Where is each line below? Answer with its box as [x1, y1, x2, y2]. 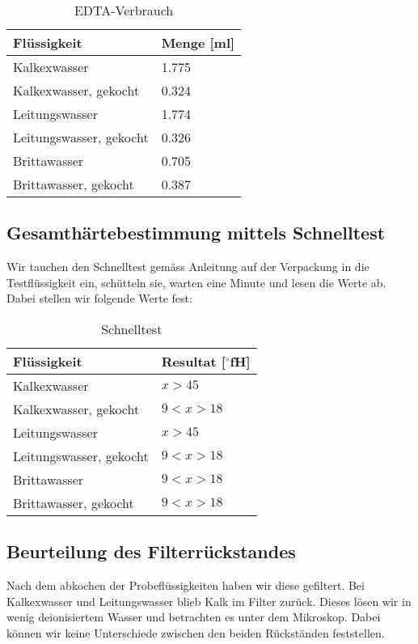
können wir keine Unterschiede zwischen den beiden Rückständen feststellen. [6, 624, 385, 641]
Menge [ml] [161, 33, 235, 52]
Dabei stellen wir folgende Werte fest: [6, 290, 192, 307]
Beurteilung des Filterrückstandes [6, 539, 296, 564]
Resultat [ [161, 351, 226, 371]
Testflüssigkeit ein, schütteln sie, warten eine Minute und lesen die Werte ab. [6, 273, 386, 290]
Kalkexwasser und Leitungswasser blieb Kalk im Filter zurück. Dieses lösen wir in [6, 592, 412, 609]
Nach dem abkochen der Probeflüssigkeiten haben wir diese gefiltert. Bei [6, 577, 365, 594]
